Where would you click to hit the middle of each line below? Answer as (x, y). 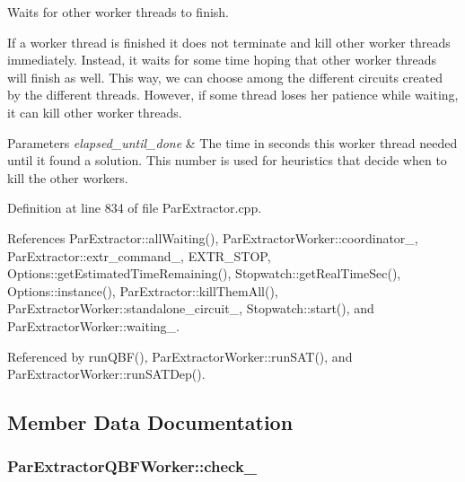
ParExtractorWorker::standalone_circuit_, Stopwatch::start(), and (191, 308)
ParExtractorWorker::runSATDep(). (106, 374)
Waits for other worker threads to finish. (118, 12)
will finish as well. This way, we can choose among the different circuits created (225, 77)
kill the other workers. (68, 177)
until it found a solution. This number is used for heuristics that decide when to (227, 160)
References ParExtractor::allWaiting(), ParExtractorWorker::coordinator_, (213, 237)
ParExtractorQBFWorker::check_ (132, 466)
